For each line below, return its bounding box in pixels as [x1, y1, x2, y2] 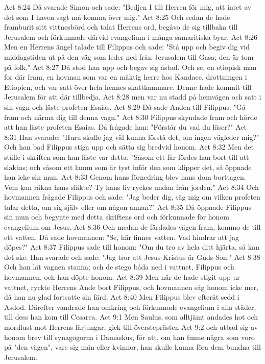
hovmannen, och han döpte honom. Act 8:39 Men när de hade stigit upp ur [4, 272, 240, 282]
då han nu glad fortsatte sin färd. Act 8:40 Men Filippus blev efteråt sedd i [4, 292, 239, 302]
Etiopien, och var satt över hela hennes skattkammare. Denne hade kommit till [4, 81, 252, 92]
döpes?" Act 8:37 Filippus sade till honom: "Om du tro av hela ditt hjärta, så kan [4, 241, 259, 252]
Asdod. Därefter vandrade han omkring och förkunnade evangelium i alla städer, [4, 301, 256, 312]
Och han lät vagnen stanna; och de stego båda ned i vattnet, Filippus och [4, 261, 234, 272]
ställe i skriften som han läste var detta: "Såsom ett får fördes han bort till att [4, 151, 249, 162]
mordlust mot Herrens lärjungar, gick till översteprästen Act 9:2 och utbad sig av [4, 322, 258, 332]
